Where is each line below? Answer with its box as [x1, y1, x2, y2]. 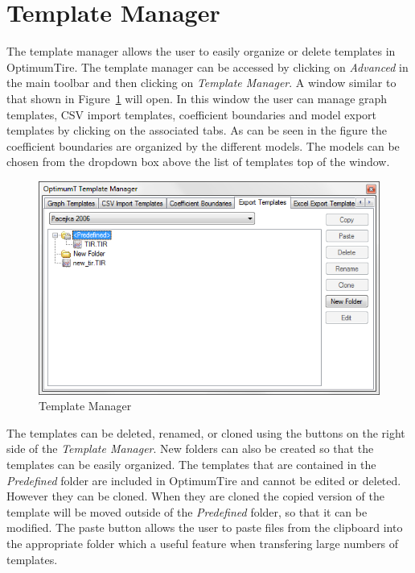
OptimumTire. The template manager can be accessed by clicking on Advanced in [6, 58, 409, 75]
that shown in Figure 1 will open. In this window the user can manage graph [6, 89, 388, 106]
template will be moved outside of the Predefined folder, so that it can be [6, 503, 368, 520]
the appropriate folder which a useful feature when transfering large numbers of [6, 535, 399, 552]
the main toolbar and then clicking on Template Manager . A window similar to [6, 74, 397, 91]
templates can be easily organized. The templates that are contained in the [6, 456, 376, 473]
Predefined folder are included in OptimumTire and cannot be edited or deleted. [6, 471, 401, 488]
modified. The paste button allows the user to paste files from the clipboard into [6, 519, 403, 536]
